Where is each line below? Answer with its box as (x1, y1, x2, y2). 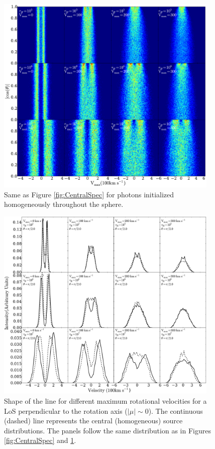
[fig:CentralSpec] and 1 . (4, 435, 76, 445)
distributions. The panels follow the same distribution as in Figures (4, 425, 211, 435)
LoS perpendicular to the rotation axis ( (4, 405, 128, 416)
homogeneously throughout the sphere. (4, 199, 124, 209)
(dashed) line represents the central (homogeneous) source (4, 415, 183, 426)
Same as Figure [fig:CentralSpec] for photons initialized (4, 189, 174, 199)
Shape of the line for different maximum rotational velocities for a (4, 396, 207, 406)
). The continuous (148, 405, 203, 416)
